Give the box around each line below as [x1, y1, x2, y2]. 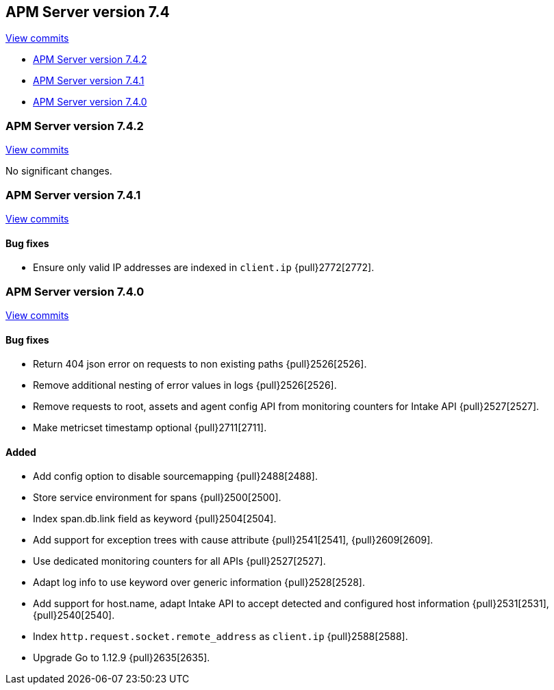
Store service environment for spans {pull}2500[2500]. [33, 491, 281, 504]
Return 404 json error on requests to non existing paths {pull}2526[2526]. [33, 358, 367, 370]
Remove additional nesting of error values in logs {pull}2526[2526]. [33, 379, 337, 392]
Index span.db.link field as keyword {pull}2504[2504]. [33, 513, 277, 525]
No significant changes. [5, 165, 112, 177]
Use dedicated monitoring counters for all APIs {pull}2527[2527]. [33, 555, 326, 567]
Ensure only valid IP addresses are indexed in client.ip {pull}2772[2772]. [33, 261, 375, 274]
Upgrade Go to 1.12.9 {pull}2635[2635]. [33, 652, 210, 664]
